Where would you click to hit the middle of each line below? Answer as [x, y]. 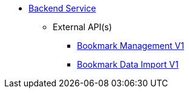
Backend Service [62, 8]
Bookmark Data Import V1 [128, 64]
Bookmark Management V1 [131, 46]
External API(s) [82, 27]
